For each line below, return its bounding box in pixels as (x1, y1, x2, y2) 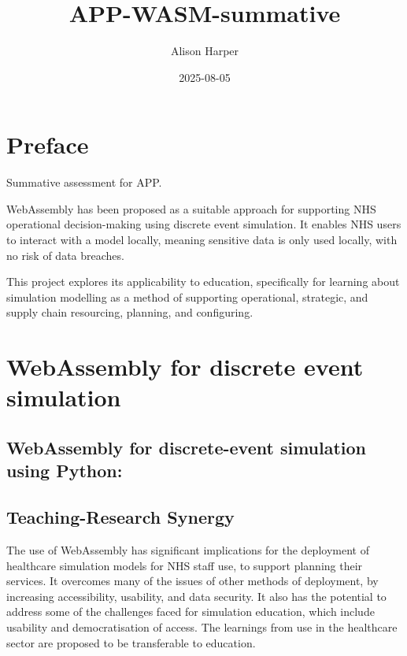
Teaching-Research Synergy (6, 505, 235, 529)
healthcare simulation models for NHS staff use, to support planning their (6, 557, 363, 573)
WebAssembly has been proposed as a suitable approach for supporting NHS (6, 200, 376, 217)
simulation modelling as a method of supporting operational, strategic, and (6, 288, 368, 305)
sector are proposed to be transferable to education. (6, 634, 256, 650)
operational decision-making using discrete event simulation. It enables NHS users (6, 216, 401, 232)
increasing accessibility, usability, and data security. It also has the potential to (6, 587, 387, 604)
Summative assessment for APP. (6, 174, 162, 191)
